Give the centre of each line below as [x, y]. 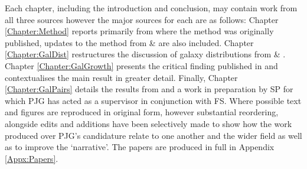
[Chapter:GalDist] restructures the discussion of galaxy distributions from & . [145, 54]
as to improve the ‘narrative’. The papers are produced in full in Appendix [140, 147]
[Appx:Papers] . [32, 158]
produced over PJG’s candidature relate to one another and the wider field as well [153, 135]
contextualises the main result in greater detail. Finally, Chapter [121, 77]
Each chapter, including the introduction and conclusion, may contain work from [151, 8]
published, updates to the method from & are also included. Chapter [129, 42]
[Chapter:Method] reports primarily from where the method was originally [139, 31]
